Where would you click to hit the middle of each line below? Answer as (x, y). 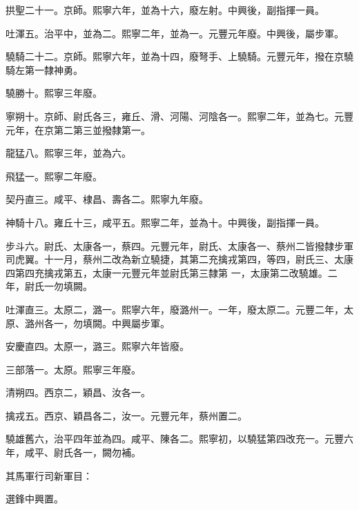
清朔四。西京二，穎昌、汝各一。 (78, 392)
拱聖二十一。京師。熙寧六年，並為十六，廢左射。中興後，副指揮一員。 (165, 10)
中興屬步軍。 (140, 323)
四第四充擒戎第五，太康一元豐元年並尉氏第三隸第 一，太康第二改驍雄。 (167, 272)
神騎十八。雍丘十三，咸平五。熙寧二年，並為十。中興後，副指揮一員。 (165, 222)
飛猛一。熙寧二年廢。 (54, 176)
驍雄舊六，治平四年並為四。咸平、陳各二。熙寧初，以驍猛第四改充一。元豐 (175, 439)
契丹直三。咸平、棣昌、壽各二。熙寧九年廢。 (107, 199)
